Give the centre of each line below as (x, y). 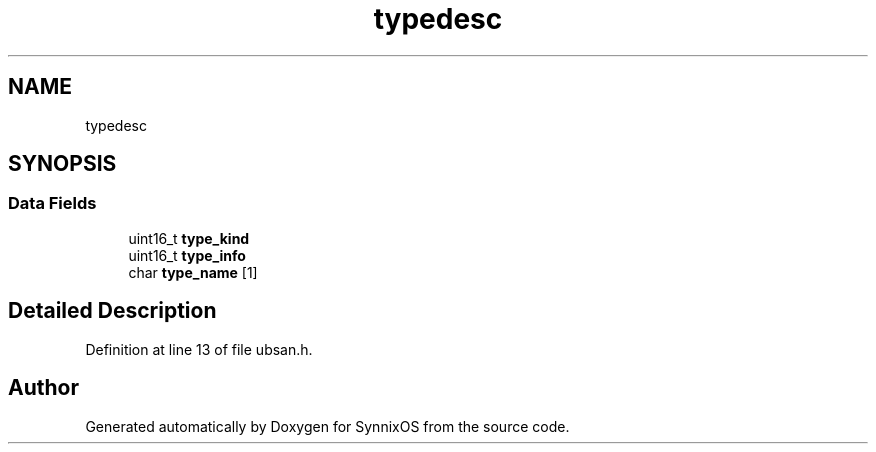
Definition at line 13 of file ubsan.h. (199, 349)
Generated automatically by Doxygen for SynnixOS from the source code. (327, 426)
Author (43, 388)
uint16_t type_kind (189, 238)
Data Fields (52, 203)
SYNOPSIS (62, 164)
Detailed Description (112, 311)
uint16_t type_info (187, 255)
